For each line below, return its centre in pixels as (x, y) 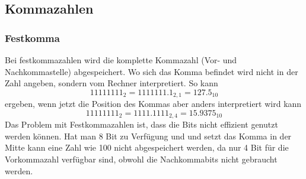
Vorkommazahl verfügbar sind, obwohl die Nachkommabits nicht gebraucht (141, 159)
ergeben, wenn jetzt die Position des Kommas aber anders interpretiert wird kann (153, 104)
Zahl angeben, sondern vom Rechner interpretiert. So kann (111, 83)
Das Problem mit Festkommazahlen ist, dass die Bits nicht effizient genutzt (141, 124)
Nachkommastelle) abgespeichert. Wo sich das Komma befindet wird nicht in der (152, 71)
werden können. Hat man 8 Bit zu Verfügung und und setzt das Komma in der (148, 136)
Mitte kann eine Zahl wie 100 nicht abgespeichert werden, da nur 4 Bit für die (147, 147)
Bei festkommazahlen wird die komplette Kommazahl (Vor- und (121, 60)
